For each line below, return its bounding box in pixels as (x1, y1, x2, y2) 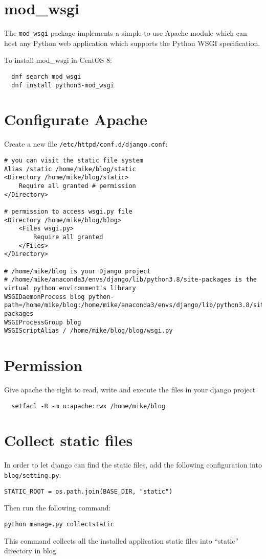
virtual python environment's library (4, 284, 136, 292)
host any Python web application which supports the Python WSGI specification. (4, 37, 260, 48)
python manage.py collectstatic (4, 520, 114, 528)
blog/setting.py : (4, 469, 61, 480)
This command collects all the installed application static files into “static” (4, 535, 239, 546)
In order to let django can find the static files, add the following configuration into (4, 459, 262, 470)
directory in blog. (4, 545, 58, 556)
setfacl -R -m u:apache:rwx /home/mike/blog (11, 402, 165, 410)
